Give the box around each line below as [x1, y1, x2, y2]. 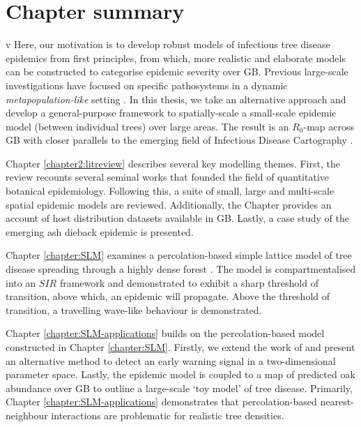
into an [6, 275, 36, 290]
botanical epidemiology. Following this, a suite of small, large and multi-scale [6, 183, 335, 198]
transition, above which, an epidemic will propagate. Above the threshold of [6, 289, 330, 304]
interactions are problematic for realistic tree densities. [51, 407, 284, 422]
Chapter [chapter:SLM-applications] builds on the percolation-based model [6, 326, 325, 340]
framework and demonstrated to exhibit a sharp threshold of [59, 275, 318, 290]
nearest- [320, 394, 354, 409]
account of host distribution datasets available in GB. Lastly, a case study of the [6, 211, 350, 225]
